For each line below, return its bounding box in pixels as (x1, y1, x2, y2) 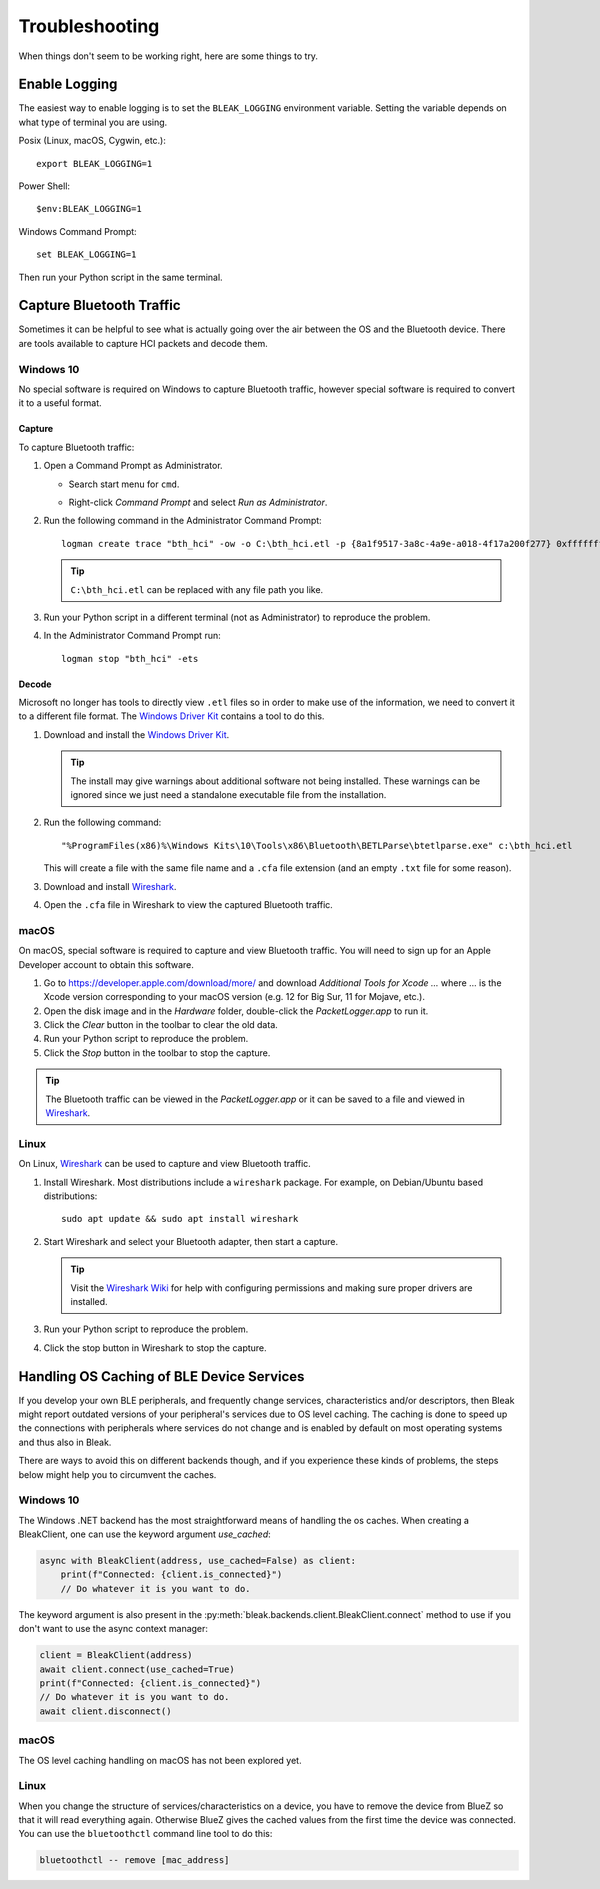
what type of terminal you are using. (18, 116, 168, 128)
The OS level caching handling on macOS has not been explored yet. (18, 1754, 302, 1766)
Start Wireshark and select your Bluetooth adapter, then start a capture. (43, 1235, 339, 1247)
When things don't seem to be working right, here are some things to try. (18, 50, 319, 62)
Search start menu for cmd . (68, 478, 180, 490)
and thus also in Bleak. (18, 1436, 112, 1448)
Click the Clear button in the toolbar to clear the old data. (43, 1019, 279, 1031)
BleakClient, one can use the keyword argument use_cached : (18, 1528, 272, 1540)
